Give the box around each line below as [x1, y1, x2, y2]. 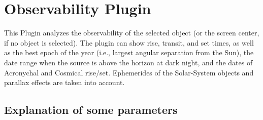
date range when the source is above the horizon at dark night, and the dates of [4, 57, 253, 67]
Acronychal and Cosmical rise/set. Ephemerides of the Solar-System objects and [4, 67, 254, 77]
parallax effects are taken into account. [4, 77, 125, 88]
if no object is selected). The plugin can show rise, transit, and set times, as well [4, 37, 254, 48]
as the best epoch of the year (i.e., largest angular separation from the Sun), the [4, 47, 254, 58]
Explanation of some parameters [4, 102, 178, 117]
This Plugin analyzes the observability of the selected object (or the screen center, [4, 27, 259, 38]
